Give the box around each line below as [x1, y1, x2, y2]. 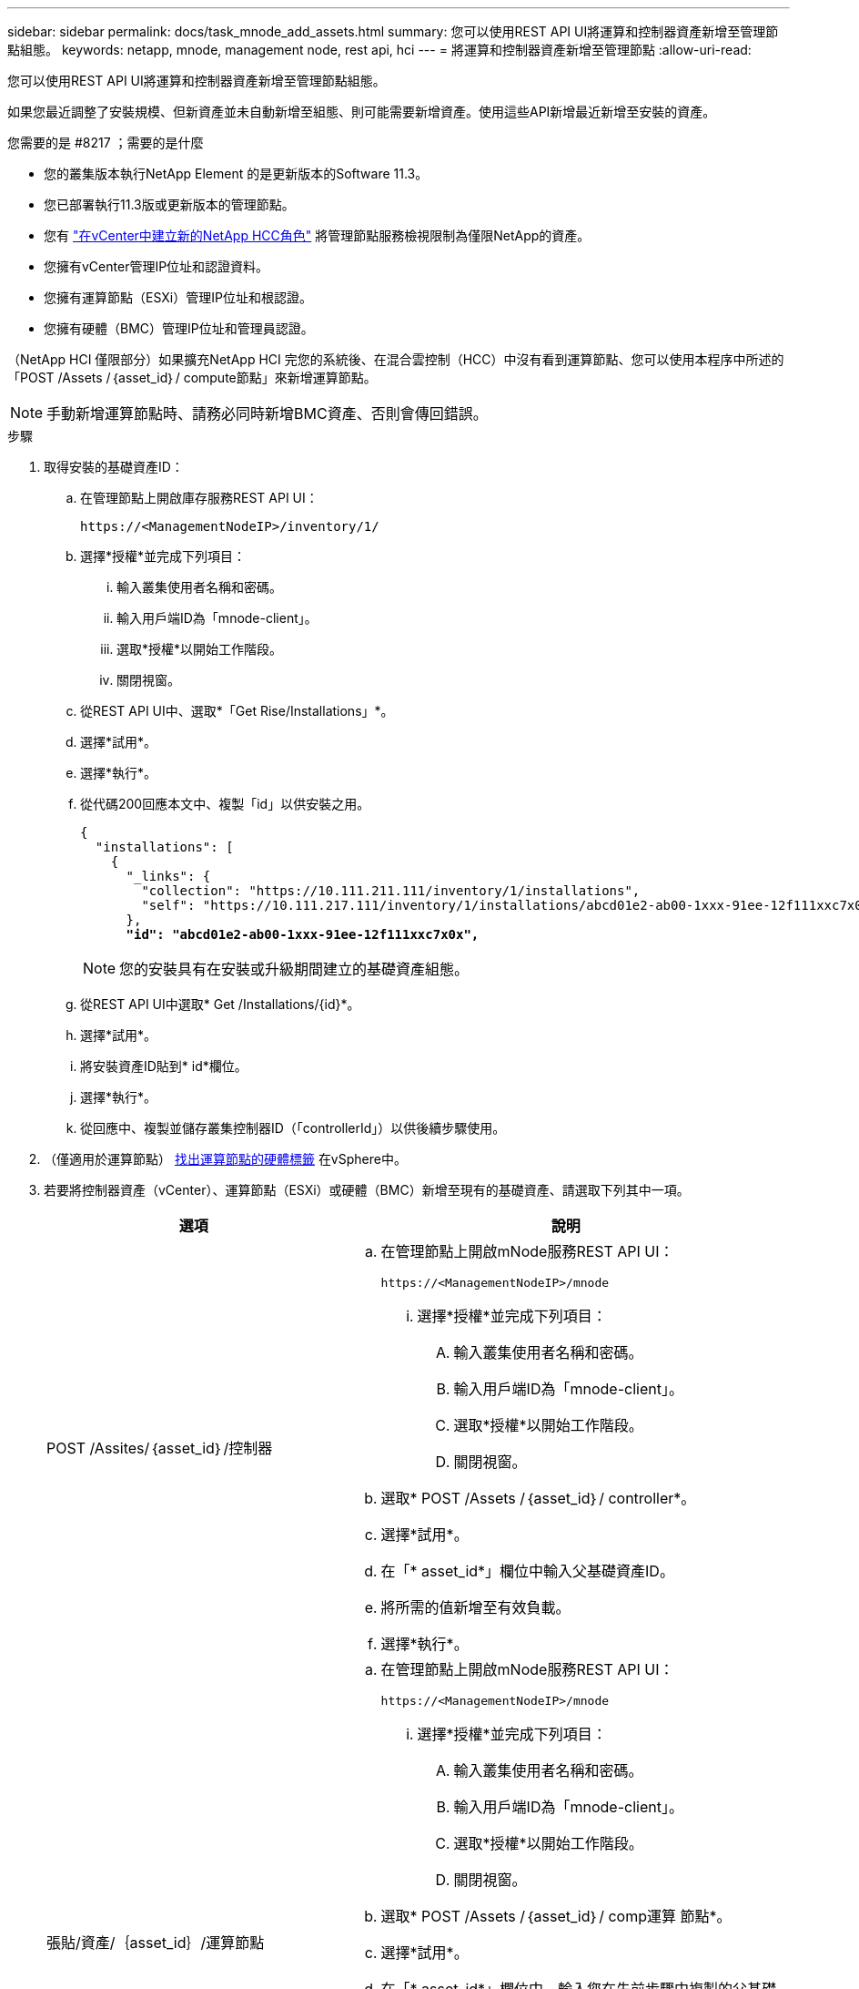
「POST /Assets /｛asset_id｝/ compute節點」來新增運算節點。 [7, 370, 377, 385]
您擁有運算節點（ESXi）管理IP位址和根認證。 [44, 290, 312, 305]
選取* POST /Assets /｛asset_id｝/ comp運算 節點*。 [380, 1907, 732, 1925]
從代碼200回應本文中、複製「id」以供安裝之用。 [80, 796, 370, 811]
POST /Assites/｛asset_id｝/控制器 [46, 1438, 273, 1457]
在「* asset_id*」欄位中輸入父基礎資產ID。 [380, 1562, 674, 1580]
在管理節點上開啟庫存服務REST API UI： [80, 490, 318, 505]
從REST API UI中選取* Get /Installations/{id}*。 [80, 996, 360, 1012]
